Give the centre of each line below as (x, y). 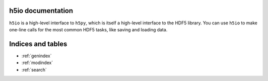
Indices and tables (38, 44)
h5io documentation (41, 11)
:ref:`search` (34, 70)
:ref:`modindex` (37, 63)
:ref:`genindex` (37, 56)
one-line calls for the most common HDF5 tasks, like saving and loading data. (88, 29)
